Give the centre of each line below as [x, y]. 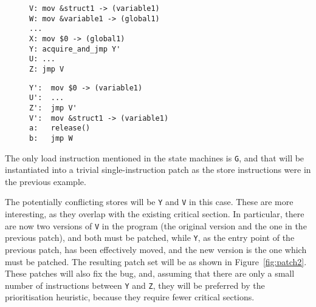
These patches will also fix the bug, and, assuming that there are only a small [150, 273]
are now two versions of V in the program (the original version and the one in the [156, 225]
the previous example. [46, 181]
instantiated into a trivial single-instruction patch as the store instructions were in [158, 170]
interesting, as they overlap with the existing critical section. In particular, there [155, 214]
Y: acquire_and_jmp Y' [75, 49]
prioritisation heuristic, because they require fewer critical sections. [130, 297]
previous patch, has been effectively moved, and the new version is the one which [156, 249]
